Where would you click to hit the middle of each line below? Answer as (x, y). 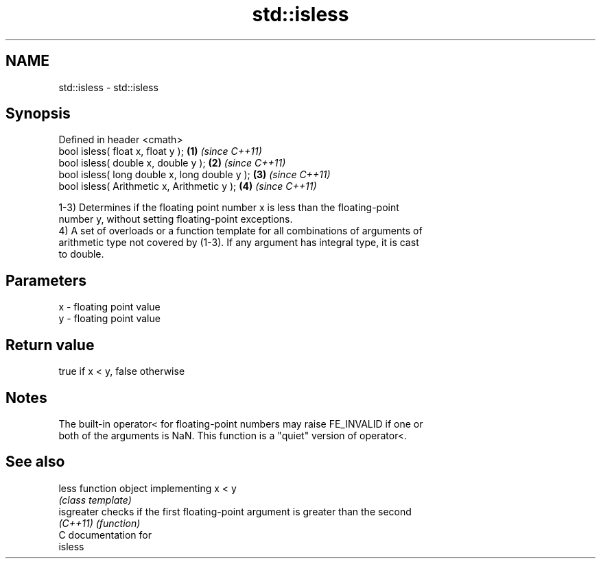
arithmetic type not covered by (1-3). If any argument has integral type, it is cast (239, 243)
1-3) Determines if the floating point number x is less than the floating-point (229, 208)
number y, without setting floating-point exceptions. (176, 219)
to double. (81, 254)
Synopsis (38, 114)
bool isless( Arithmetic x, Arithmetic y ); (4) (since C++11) (188, 186)
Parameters (46, 280)
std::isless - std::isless (108, 87)
